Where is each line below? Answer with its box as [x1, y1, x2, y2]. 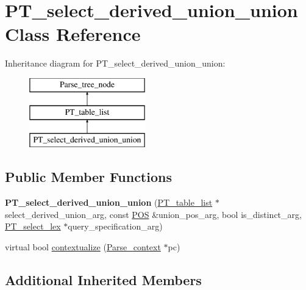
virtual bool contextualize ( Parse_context [5, 240, 161, 253]
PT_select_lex [5, 220, 61, 233]
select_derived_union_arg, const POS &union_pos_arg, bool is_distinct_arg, [5, 208, 302, 220]
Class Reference [5, 21, 141, 46]
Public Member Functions [5, 167, 172, 186]
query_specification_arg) [68, 220, 163, 233]
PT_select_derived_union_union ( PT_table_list [5, 196, 213, 209]
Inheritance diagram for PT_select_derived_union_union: [5, 57, 226, 70]
